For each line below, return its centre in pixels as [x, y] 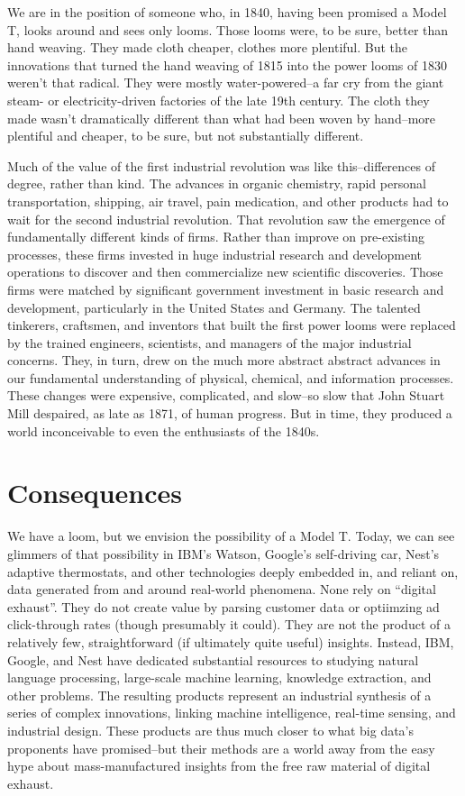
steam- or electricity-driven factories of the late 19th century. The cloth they [219, 100]
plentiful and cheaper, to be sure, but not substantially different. [186, 136]
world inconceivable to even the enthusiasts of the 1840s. [164, 430]
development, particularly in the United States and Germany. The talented [214, 307]
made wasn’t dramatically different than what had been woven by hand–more [222, 118]
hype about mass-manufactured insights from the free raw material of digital [219, 766]
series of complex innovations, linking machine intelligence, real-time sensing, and [232, 713]
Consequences [95, 493]
